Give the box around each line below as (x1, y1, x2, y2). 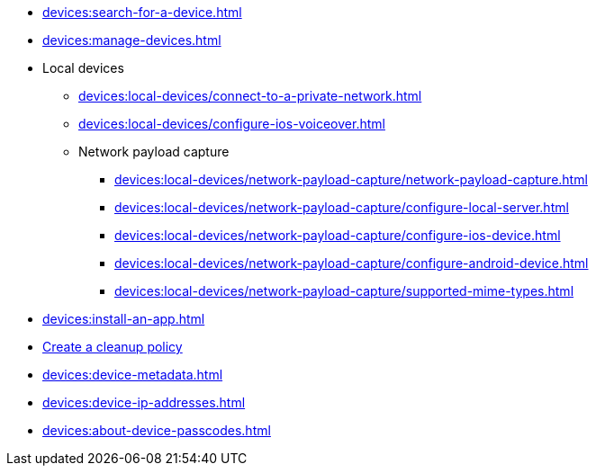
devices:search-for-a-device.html (42, 4, 242, 20)
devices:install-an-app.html (42, 311, 205, 326)
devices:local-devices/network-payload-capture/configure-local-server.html (114, 200, 569, 215)
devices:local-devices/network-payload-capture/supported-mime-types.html (114, 283, 574, 299)
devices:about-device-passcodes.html (42, 423, 271, 438)
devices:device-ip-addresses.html (42, 395, 246, 410)
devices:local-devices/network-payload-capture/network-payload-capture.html (114, 172, 588, 187)
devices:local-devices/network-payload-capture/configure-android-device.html (114, 255, 589, 271)
